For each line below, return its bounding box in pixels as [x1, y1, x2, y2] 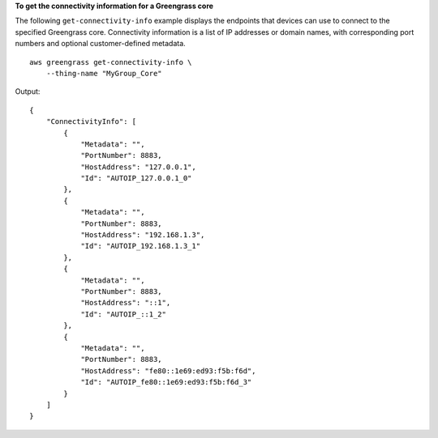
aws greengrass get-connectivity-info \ [29, 57, 192, 66]
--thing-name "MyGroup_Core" [45, 69, 162, 78]
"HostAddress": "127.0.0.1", [80, 162, 196, 172]
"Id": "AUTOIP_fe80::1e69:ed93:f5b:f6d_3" [80, 377, 252, 387]
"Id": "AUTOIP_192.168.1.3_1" [80, 241, 201, 251]
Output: [15, 87, 41, 96]
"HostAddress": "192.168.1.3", [80, 231, 205, 240]
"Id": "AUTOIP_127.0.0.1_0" [80, 174, 192, 183]
